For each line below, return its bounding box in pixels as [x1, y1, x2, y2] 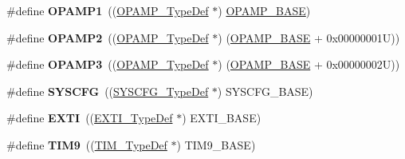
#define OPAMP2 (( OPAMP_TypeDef [6, 29, 209, 46]
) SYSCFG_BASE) [217, 82, 313, 99]
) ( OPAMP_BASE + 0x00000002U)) [218, 56, 400, 73]
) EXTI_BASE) [182, 109, 261, 126]
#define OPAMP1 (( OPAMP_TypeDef [6, 2, 209, 18]
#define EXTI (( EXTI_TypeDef [6, 109, 173, 126]
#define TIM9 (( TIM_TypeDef [6, 136, 167, 153]
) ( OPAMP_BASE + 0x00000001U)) [218, 29, 400, 46]
